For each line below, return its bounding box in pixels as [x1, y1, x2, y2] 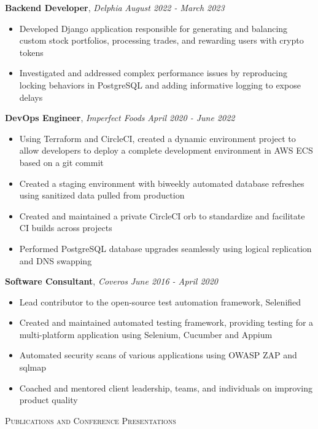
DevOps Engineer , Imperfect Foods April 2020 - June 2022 [5, 111, 235, 124]
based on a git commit [19, 155, 104, 168]
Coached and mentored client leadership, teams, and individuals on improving [19, 381, 312, 394]
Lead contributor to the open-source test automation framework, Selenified [19, 295, 301, 308]
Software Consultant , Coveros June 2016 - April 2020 [5, 275, 219, 288]
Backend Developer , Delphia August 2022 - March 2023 [5, 1, 225, 14]
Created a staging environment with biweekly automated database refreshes [19, 176, 304, 189]
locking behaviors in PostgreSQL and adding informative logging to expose [19, 78, 301, 91]
